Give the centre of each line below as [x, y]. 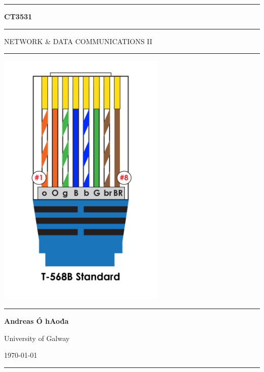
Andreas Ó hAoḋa [37, 320]
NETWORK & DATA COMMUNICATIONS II [78, 41]
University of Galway [37, 338]
